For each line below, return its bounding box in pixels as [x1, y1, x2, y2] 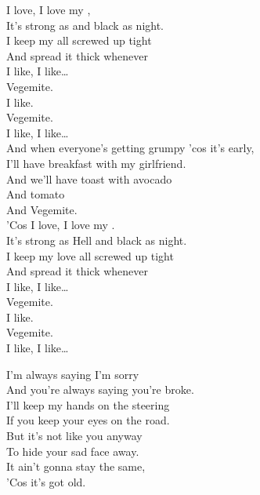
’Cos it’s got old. [6, 473, 86, 490]
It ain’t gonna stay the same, [6, 458, 146, 475]
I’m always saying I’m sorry [6, 366, 139, 382]
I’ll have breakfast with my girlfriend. [6, 155, 186, 171]
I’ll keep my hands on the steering [6, 396, 170, 413]
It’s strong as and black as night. [6, 16, 164, 33]
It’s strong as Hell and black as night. [6, 231, 187, 248]
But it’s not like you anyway [6, 428, 143, 444]
